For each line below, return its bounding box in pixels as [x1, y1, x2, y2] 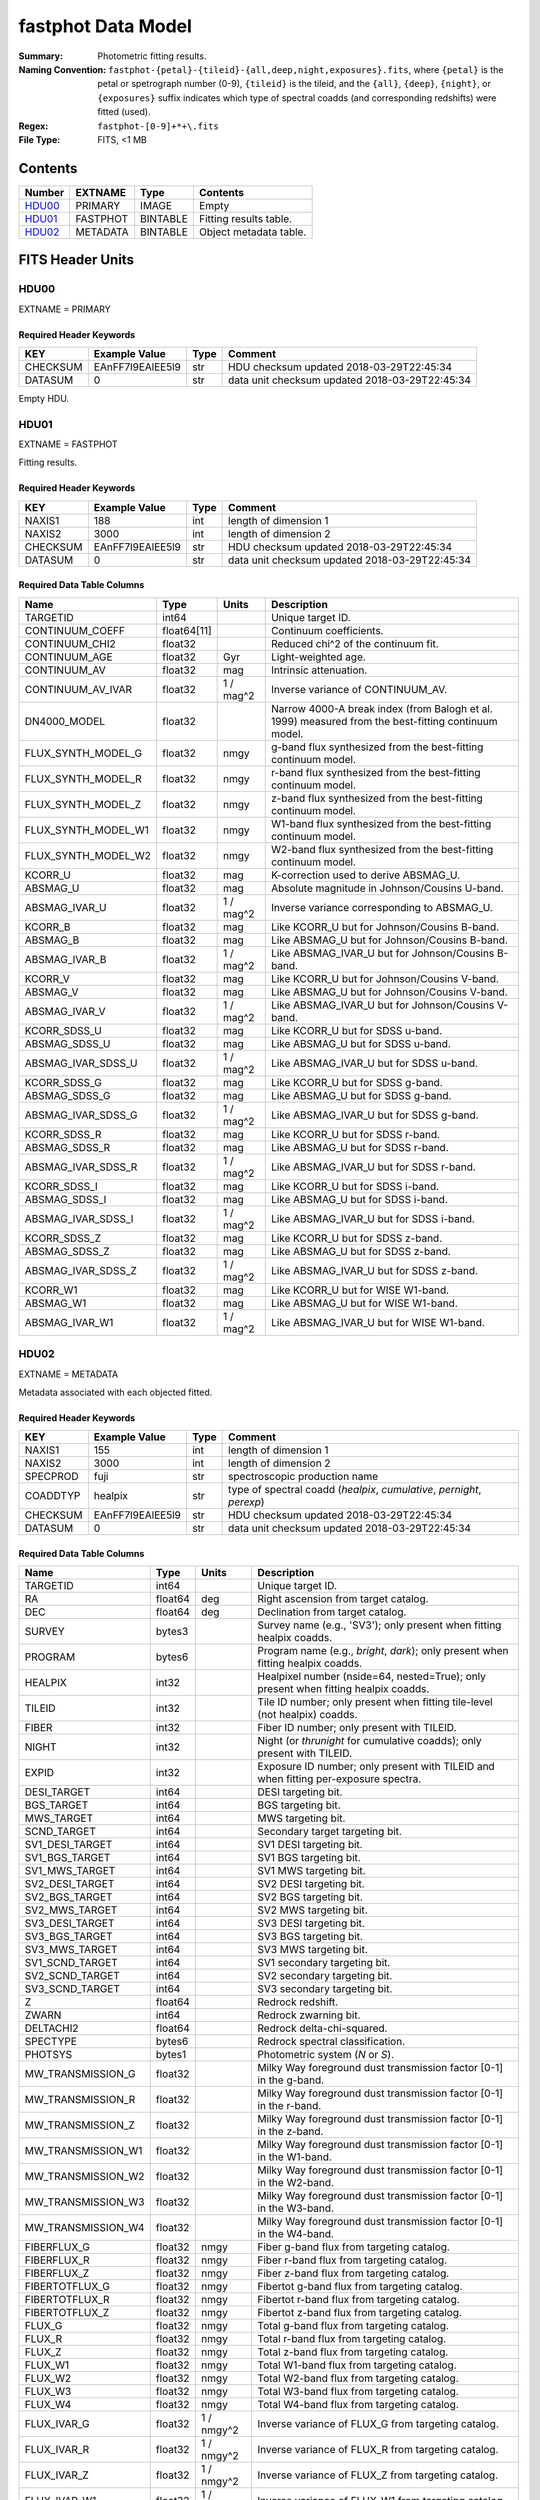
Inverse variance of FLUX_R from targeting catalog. [257, 2443, 499, 2457]
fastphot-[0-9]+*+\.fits [97, 120, 219, 132]
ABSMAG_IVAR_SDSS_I [24, 1211, 134, 1225]
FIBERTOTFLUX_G [24, 2280, 110, 2294]
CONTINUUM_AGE [24, 650, 113, 664]
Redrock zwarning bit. [257, 2008, 361, 2022]
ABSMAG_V [24, 985, 79, 999]
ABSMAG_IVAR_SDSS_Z [24, 1263, 137, 1277]
